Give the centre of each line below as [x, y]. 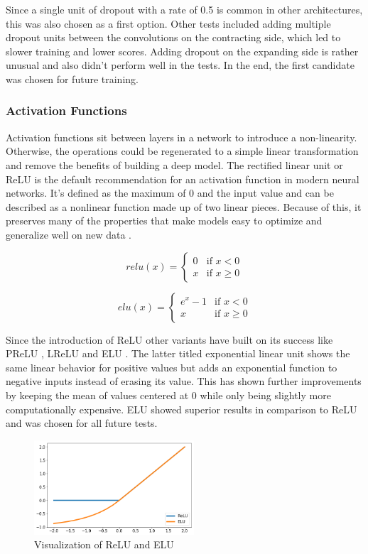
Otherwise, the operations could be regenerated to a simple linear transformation [182, 151]
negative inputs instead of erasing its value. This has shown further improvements [184, 381]
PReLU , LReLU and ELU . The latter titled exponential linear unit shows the [178, 353]
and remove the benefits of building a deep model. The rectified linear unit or [174, 164]
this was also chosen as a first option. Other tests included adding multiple [168, 23]
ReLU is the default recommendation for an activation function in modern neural [183, 179]
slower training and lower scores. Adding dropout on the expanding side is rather [182, 51]
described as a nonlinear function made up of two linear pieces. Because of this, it [184, 206]
